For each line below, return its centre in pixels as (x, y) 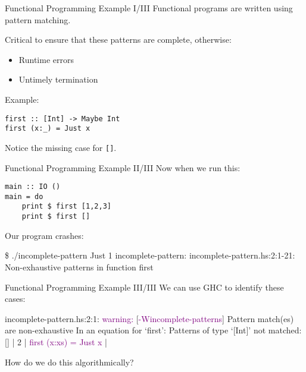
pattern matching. (38, 19)
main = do (24, 196)
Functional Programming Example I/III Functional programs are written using (149, 8)
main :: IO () (33, 187)
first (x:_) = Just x (48, 129)
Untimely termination (58, 79)
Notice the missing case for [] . (61, 147)
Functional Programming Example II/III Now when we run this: (123, 167)
